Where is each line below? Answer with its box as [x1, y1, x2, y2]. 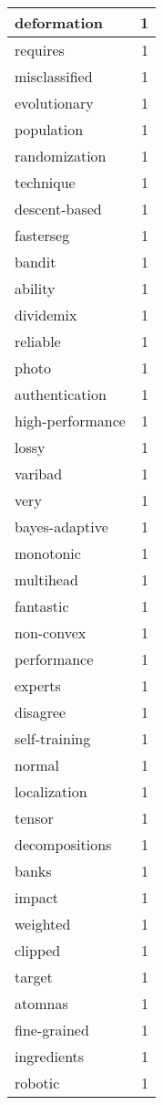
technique [15, 172, 76, 193]
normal [15, 754, 59, 775]
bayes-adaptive [15, 516, 108, 537]
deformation [15, 12, 104, 33]
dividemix [15, 304, 77, 325]
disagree [15, 701, 66, 722]
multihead [15, 569, 78, 590]
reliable [15, 331, 61, 352]
